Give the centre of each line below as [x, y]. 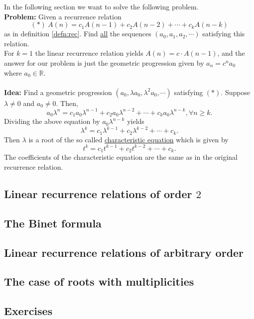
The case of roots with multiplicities [99, 281]
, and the [231, 53]
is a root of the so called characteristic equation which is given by [128, 139]
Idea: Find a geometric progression [58, 92]
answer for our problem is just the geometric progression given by [104, 62]
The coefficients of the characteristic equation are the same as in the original [121, 157]
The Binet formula [53, 223]
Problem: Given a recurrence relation [63, 16]
